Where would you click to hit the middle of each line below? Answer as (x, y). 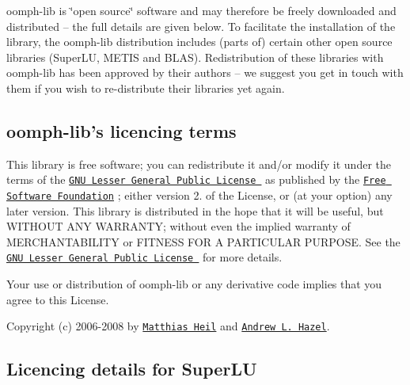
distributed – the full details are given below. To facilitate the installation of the (201, 26)
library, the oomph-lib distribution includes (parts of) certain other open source (199, 42)
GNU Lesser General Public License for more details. (144, 257)
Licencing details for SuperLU (132, 369)
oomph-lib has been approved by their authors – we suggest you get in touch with (205, 72)
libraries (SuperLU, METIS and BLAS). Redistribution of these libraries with (195, 57)
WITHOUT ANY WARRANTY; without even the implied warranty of (178, 226)
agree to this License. (58, 299)
